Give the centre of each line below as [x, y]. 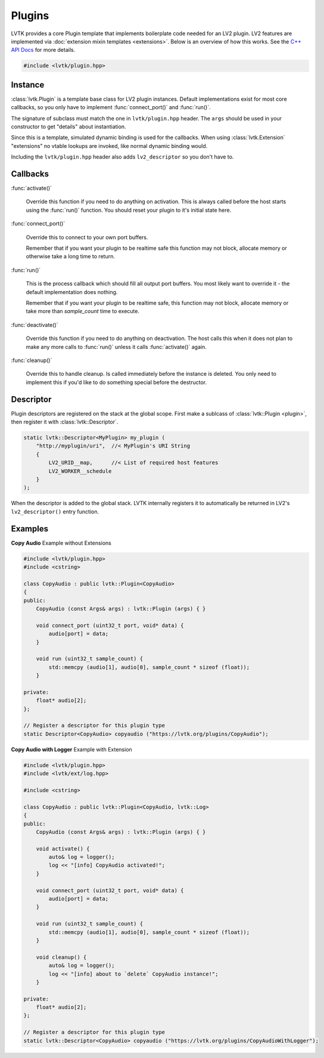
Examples [30, 529]
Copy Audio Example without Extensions [61, 543]
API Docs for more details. [43, 50]
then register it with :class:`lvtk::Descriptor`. [65, 422]
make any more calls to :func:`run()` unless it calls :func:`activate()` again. [116, 347]
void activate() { [63, 849]
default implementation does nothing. [72, 292]
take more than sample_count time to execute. [83, 311]
